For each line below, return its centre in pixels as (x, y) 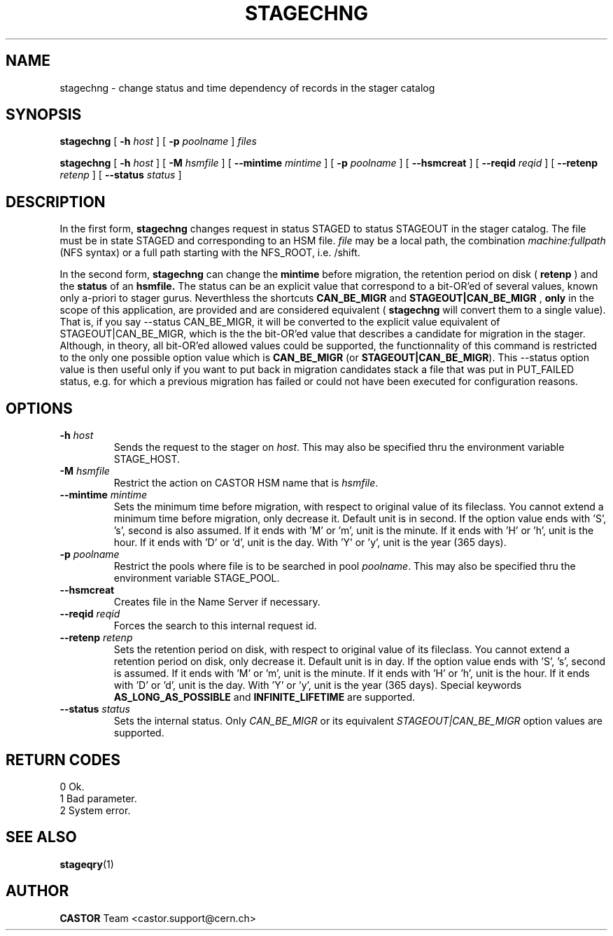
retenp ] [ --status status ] (121, 175)
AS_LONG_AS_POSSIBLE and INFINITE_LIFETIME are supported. (265, 697)
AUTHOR (37, 891)
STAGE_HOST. (147, 459)
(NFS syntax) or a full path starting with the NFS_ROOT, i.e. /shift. (210, 253)
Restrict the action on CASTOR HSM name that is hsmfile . (246, 483)
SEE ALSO (41, 837)
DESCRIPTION (56, 202)
